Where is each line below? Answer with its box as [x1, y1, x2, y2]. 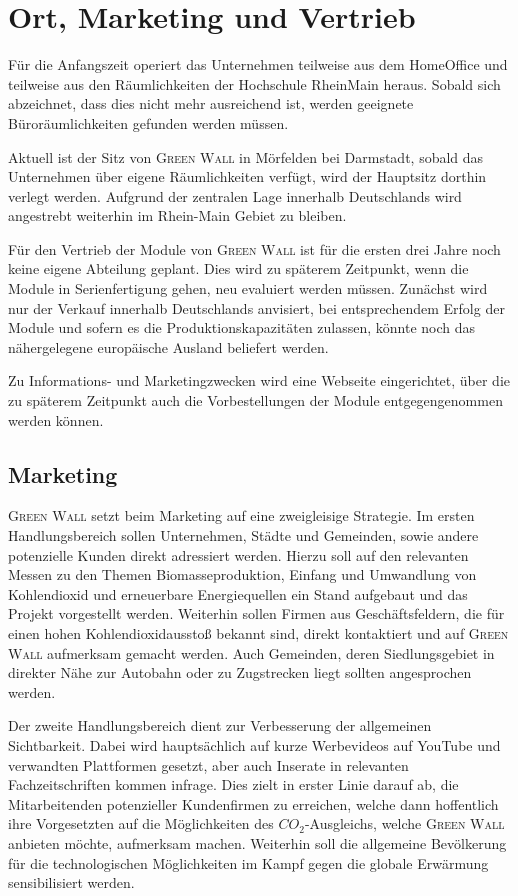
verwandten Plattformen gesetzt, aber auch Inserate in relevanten [8, 754, 409, 775]
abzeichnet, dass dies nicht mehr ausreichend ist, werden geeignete [8, 93, 414, 114]
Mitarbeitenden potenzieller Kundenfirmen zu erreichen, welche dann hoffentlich [8, 793, 499, 814]
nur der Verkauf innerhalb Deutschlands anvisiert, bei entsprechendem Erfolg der [8, 297, 505, 318]
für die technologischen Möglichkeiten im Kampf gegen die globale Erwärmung [8, 852, 489, 873]
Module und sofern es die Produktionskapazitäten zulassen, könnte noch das [8, 317, 476, 338]
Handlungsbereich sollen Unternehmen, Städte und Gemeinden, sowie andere [8, 525, 479, 546]
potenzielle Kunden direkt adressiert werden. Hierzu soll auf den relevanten [8, 544, 469, 565]
